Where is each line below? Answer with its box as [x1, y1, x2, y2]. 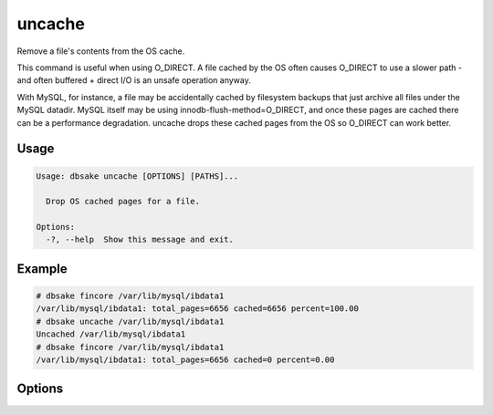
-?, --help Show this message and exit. [46, 234, 235, 245]
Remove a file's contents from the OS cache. [16, 46, 185, 57]
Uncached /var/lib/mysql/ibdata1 [36, 329, 186, 339]
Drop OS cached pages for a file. [46, 196, 201, 207]
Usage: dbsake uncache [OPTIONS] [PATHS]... [36, 171, 239, 182]
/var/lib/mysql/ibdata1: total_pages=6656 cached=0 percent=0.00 [36, 355, 335, 365]
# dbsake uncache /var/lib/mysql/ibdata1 [36, 316, 225, 327]
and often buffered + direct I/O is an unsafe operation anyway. [16, 75, 251, 86]
